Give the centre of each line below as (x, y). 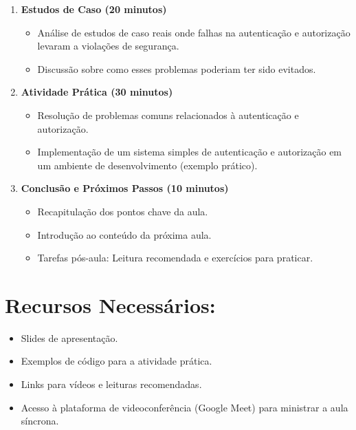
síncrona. (40, 421)
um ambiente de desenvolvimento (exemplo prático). (147, 165)
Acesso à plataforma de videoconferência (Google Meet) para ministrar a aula (185, 407)
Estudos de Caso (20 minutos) (94, 9)
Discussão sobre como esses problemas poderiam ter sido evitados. (177, 68)
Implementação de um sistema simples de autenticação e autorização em (190, 152)
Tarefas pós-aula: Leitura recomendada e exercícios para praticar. (175, 258)
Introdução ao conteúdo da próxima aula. (124, 234)
